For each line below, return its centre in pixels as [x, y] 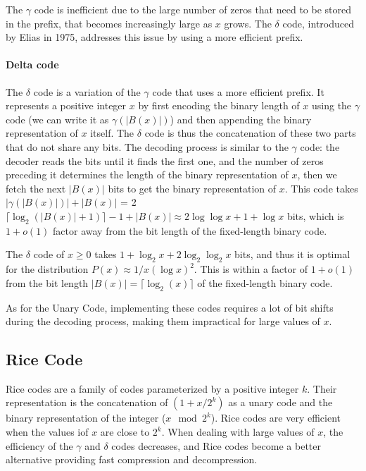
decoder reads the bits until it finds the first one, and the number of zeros [165, 160]
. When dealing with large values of [238, 432]
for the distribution [47, 269]
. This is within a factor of [251, 269]
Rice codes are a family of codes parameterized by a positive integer [152, 388]
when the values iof [47, 432]
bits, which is [315, 215]
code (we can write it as [57, 119]
